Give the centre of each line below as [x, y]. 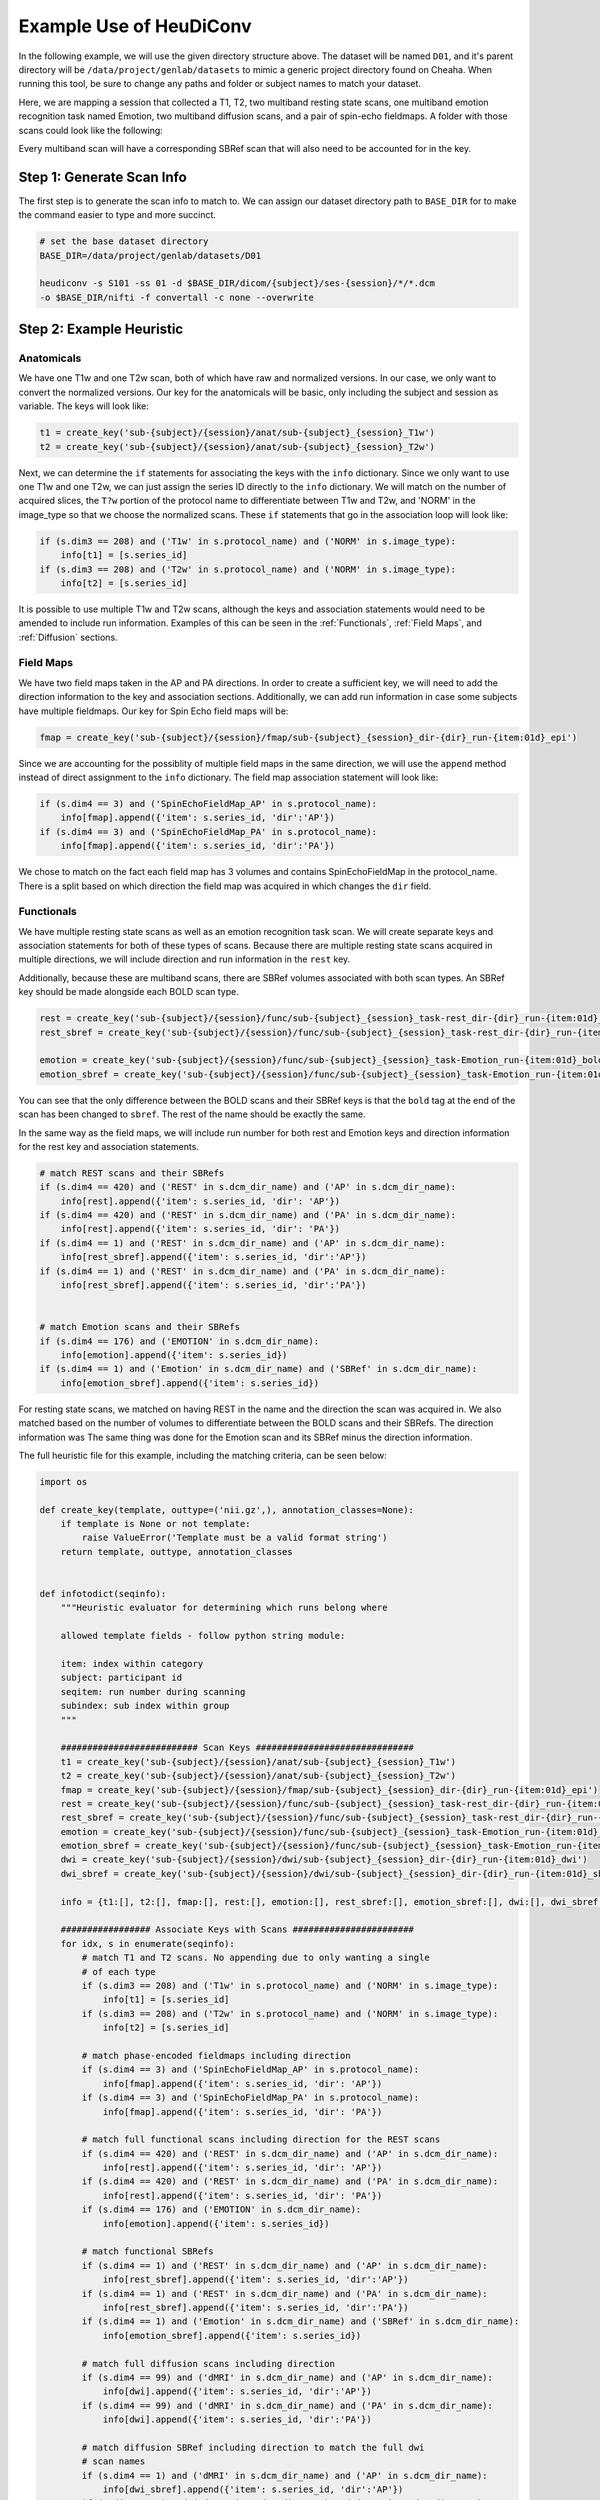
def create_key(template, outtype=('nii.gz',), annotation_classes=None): [227, 1509]
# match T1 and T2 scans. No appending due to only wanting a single [255, 1958]
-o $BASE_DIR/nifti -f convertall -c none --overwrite [176, 297]
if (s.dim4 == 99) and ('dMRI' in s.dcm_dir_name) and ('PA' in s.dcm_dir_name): [287, 2405]
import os [63, 1481]
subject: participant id [121, 1678]
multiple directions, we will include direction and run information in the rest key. [184, 959]
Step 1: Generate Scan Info [102, 176]
